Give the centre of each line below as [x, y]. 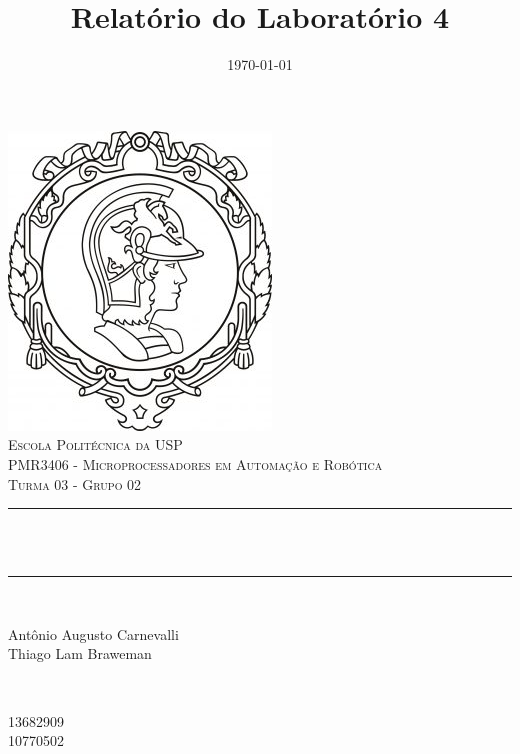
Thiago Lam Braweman [80, 653]
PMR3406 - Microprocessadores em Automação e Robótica [195, 463]
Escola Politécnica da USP [95, 444]
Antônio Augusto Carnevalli [93, 633]
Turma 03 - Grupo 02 [75, 483]
